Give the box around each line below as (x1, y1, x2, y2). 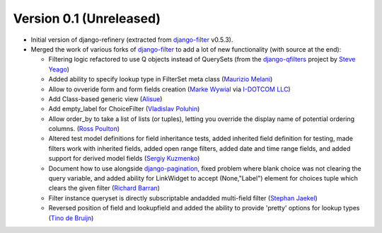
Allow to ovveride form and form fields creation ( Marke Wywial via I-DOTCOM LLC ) (48, 85, 291, 93)
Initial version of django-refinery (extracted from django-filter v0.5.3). (30, 35, 233, 44)
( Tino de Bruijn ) (48, 213, 94, 222)
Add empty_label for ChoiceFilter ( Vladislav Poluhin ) (48, 105, 200, 113)
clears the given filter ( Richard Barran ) (48, 184, 161, 193)
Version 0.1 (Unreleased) (13, 11, 161, 26)
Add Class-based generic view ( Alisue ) (48, 94, 163, 103)
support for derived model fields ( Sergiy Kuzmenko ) (48, 154, 200, 163)
